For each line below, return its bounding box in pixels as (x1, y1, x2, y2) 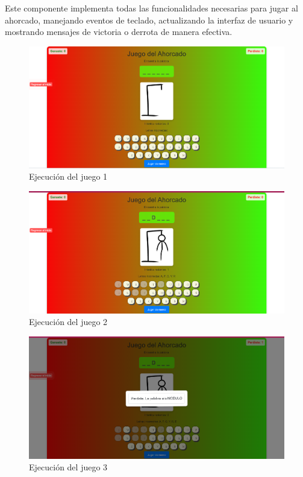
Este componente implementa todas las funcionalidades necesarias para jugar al (5, 2, 298, 14)
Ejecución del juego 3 (29, 461, 108, 473)
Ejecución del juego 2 (29, 315, 108, 328)
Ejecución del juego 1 (29, 170, 108, 183)
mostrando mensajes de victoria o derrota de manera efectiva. (5, 25, 233, 38)
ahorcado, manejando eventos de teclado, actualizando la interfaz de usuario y (5, 13, 293, 26)
